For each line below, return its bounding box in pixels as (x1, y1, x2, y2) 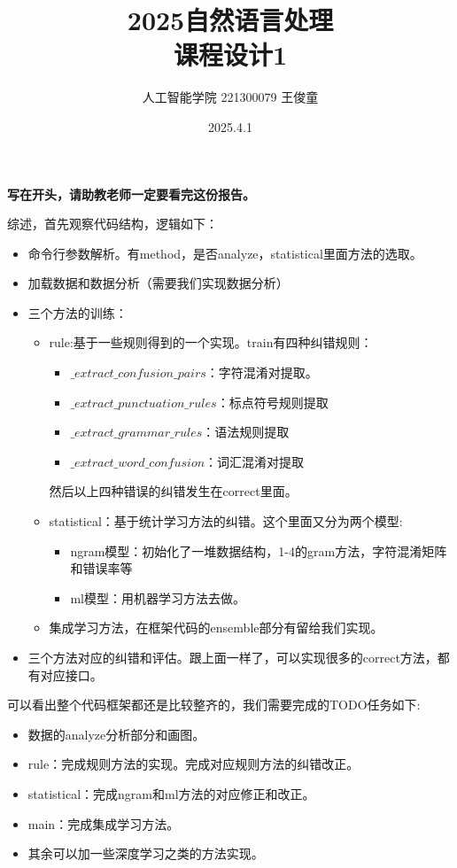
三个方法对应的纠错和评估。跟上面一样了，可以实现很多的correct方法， (27, 648, 438, 666)
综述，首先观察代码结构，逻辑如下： (7, 214, 218, 233)
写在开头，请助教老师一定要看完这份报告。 (7, 184, 255, 203)
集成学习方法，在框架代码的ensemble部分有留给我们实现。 (49, 618, 383, 637)
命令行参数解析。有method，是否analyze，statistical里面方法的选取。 (27, 244, 422, 262)
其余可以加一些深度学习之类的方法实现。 (27, 844, 264, 863)
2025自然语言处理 (127, 2, 334, 38)
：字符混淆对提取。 (205, 363, 318, 382)
